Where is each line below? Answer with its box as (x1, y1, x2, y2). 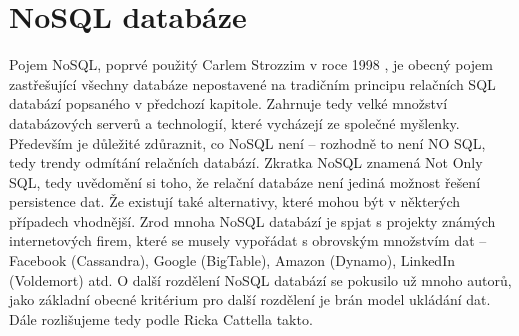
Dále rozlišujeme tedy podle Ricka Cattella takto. (9, 308, 313, 329)
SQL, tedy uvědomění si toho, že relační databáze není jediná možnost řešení (9, 171, 481, 192)
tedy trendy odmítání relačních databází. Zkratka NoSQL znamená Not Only (9, 152, 483, 173)
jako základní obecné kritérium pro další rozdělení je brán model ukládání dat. (9, 289, 491, 310)
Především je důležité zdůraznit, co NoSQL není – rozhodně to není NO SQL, (9, 132, 486, 153)
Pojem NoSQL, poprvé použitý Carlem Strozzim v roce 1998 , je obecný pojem (9, 54, 493, 75)
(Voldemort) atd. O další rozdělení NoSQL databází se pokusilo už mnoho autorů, (9, 269, 512, 290)
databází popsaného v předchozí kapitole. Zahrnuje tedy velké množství (9, 93, 448, 114)
